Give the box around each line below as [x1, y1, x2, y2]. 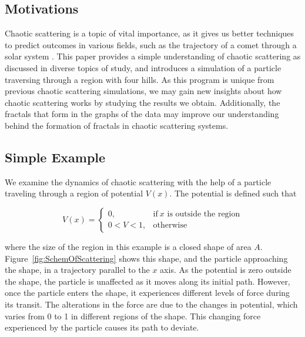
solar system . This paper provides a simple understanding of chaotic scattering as [5, 50, 301, 62]
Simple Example [5, 148, 106, 166]
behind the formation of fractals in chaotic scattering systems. [5, 119, 229, 131]
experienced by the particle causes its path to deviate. [5, 321, 199, 333]
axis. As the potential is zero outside [160, 263, 291, 276]
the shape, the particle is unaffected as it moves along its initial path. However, [5, 275, 290, 287]
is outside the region [167, 210, 240, 219]
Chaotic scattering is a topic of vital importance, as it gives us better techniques [5, 27, 294, 39]
